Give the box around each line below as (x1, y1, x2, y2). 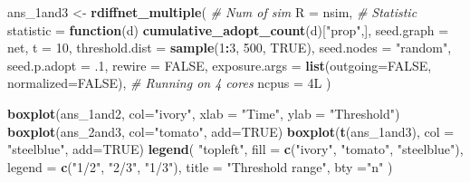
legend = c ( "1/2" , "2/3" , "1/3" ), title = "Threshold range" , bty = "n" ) (7, 157, 393, 176)
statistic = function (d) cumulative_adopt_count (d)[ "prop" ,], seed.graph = (7, 20, 449, 39)
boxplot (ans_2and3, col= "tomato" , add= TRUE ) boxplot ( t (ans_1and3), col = (7, 121, 455, 140)
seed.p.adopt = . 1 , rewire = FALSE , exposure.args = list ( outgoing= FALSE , (7, 55, 432, 74)
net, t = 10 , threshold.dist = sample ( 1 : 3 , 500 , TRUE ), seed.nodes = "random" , (7, 38, 452, 57)
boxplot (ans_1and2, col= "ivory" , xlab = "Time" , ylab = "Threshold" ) (7, 103, 400, 122)
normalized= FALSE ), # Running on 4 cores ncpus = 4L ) (7, 73, 331, 92)
